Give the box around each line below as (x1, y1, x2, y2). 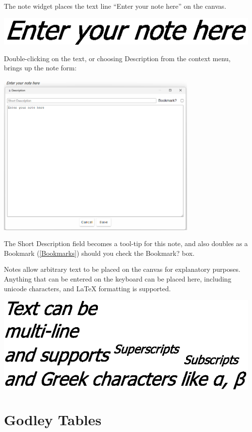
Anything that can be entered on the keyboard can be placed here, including (4, 274, 232, 283)
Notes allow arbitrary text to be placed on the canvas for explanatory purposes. (4, 264, 240, 274)
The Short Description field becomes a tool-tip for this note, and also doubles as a (4, 238, 248, 249)
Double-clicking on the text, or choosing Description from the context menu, (4, 53, 231, 63)
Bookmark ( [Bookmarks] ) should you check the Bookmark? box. (4, 248, 195, 258)
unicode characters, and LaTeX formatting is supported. (4, 283, 171, 293)
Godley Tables (4, 410, 102, 430)
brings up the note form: (4, 63, 77, 73)
